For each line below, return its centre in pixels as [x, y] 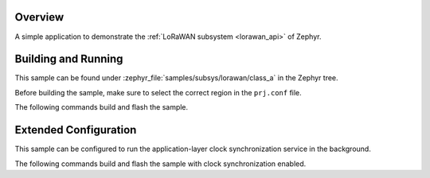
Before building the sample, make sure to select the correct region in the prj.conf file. [158, 92]
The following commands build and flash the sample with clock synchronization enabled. [160, 164]
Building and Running [69, 59]
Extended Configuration [76, 130]
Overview [39, 17]
